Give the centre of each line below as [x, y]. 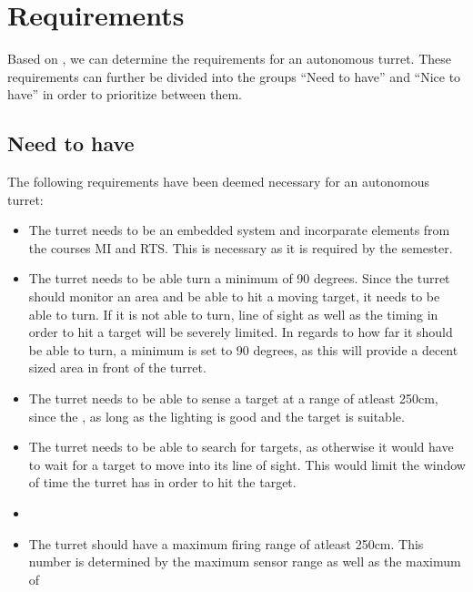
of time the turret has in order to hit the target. [162, 482]
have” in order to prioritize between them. [125, 94]
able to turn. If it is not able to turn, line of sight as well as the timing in [233, 314]
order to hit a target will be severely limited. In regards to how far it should [241, 332]
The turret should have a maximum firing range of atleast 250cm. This [226, 543]
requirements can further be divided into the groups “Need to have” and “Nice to [234, 76]
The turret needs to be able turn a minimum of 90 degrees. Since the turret [239, 278]
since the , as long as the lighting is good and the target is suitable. [216, 416]
